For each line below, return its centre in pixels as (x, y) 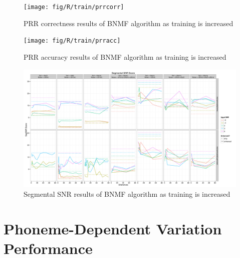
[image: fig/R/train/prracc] (72, 41)
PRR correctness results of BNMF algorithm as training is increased (129, 23)
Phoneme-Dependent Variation (113, 229)
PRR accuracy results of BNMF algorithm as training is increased (125, 56)
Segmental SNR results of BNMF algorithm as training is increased (127, 194)
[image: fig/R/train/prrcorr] (74, 7)
